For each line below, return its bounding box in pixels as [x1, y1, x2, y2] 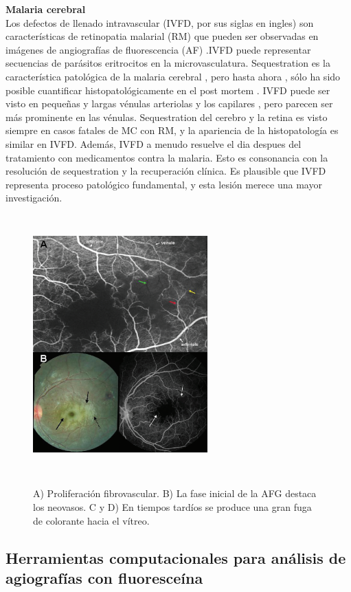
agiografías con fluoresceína [5, 567, 203, 588]
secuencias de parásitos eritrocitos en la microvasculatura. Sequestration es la [5, 56, 330, 70]
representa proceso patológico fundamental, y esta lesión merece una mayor [5, 177, 322, 191]
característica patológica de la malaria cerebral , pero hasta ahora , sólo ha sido [5, 69, 341, 83]
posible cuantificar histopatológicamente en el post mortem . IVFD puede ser [5, 83, 330, 97]
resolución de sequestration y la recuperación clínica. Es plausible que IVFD [5, 164, 326, 178]
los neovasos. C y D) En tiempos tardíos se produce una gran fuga [33, 500, 312, 514]
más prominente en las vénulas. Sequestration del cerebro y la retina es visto [5, 109, 328, 124]
